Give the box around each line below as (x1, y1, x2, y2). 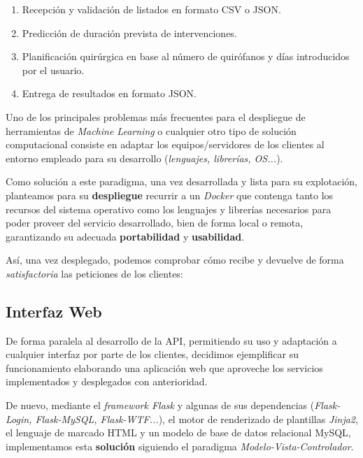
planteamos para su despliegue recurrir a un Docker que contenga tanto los (6, 187, 334, 202)
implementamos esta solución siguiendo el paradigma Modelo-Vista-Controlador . (6, 438, 354, 453)
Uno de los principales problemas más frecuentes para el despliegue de (6, 109, 306, 124)
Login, (6, 411, 32, 426)
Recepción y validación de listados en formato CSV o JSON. (22, 2, 281, 16)
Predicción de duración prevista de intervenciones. (22, 25, 237, 40)
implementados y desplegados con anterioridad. (6, 374, 208, 389)
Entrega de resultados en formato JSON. (22, 86, 197, 101)
